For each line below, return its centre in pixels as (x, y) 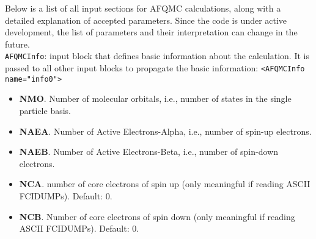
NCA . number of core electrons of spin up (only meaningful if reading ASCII (165, 184)
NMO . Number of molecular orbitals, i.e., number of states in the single (155, 98)
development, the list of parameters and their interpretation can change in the (151, 32)
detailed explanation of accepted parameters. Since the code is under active (146, 20)
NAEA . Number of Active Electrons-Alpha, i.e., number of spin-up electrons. (165, 131)
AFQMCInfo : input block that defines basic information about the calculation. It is (157, 56)
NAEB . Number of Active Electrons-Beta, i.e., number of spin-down (149, 152)
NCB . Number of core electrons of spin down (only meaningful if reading (157, 216)
